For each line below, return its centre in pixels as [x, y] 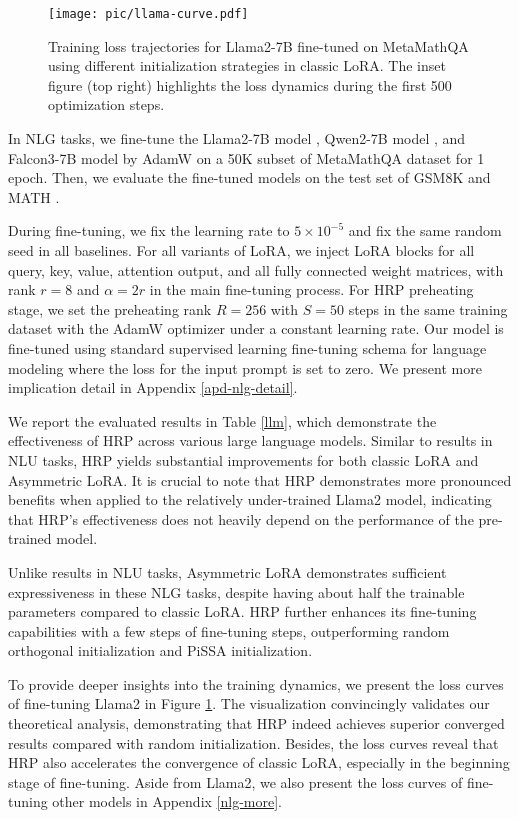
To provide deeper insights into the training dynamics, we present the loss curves [256, 683]
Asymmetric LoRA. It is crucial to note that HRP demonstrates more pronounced [260, 479]
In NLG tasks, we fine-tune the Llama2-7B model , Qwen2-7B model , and [237, 138]
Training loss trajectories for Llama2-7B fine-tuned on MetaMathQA [258, 45]
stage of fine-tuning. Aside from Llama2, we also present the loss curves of [235, 781]
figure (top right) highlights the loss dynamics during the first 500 [250, 84]
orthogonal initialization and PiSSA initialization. [160, 650]
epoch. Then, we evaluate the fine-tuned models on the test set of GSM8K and [249, 177]
